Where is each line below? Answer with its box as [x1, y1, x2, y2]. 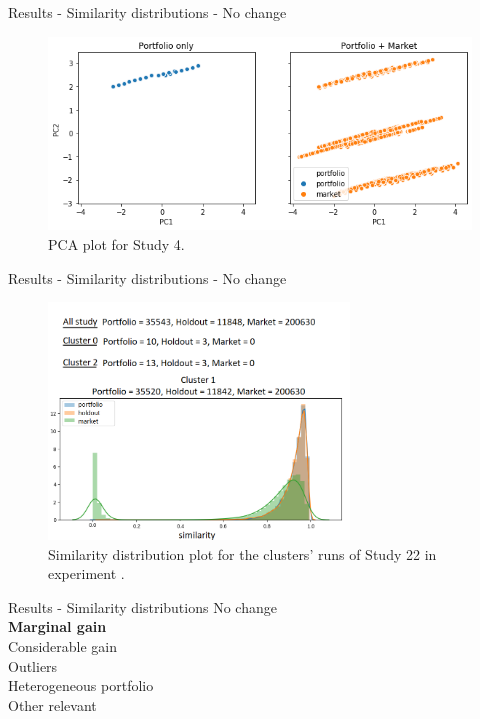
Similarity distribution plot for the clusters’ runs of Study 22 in [48, 543, 437, 564]
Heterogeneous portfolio [8, 675, 154, 696]
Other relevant [8, 694, 97, 715]
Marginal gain [8, 616, 107, 637]
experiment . [48, 563, 125, 584]
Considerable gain [8, 636, 118, 657]
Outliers [8, 655, 58, 676]
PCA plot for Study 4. [48, 234, 185, 255]
